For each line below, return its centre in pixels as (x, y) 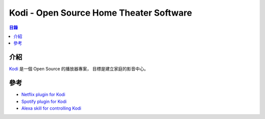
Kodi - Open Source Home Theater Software (101, 13)
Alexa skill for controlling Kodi (51, 108)
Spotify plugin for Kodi (44, 101)
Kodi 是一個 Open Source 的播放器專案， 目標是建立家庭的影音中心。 (79, 69)
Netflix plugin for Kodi (43, 95)
